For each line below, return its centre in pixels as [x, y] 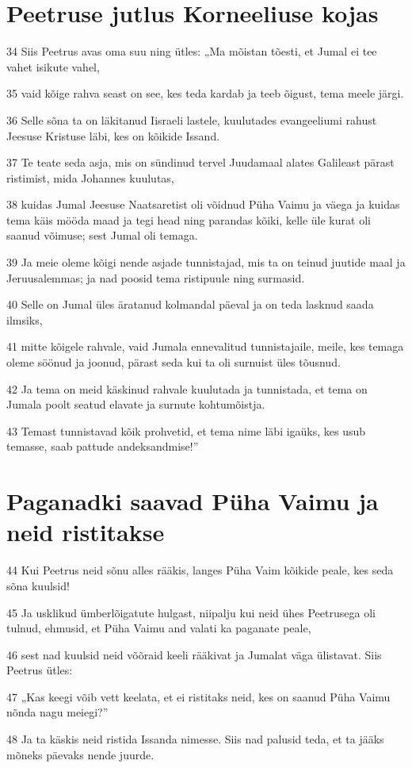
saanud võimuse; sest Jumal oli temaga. [102, 235]
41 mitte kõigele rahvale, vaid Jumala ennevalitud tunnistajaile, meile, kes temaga [205, 346]
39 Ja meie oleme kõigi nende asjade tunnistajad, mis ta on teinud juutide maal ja [206, 262]
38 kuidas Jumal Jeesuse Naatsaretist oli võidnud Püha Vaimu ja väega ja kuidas [203, 204]
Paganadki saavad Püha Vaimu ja [193, 501]
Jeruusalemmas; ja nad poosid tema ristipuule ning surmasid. [156, 277]
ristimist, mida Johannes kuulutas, [90, 177]
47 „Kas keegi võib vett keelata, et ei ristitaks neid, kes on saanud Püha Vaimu [198, 696]
